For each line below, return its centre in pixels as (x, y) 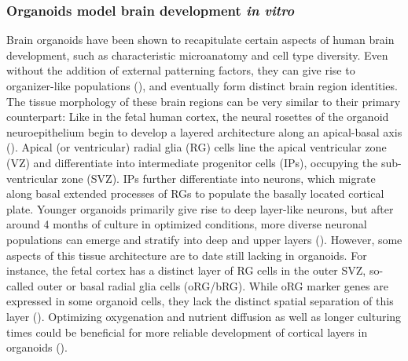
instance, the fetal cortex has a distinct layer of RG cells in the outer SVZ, (186, 270)
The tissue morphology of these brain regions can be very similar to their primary (204, 101)
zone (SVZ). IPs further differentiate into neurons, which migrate (219, 178)
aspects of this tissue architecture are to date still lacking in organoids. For (187, 255)
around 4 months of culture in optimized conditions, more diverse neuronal (187, 224)
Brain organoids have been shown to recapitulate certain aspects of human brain (200, 40)
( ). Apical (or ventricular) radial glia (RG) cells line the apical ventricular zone (197, 147)
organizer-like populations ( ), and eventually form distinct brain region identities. (202, 86)
